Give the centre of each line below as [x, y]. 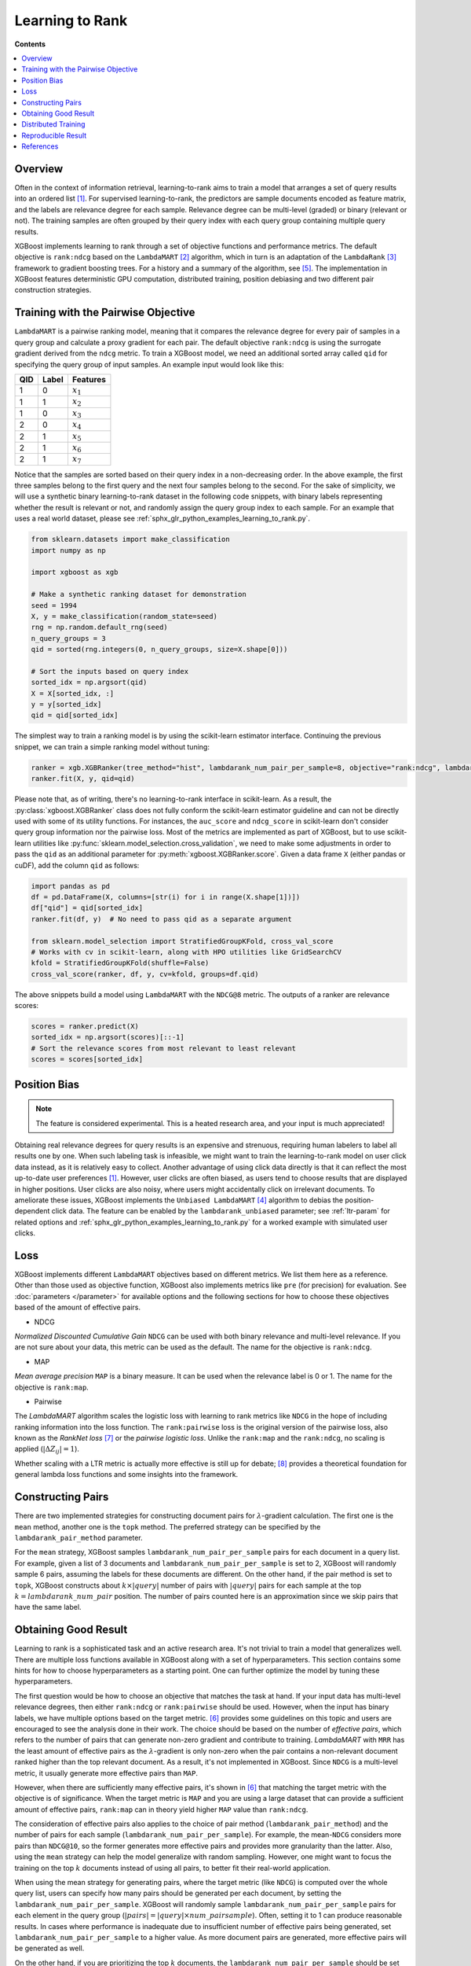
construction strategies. [53, 290]
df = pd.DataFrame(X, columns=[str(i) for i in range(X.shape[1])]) [166, 897]
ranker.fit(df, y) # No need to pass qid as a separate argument [161, 919]
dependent [32, 1211]
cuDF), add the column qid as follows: [77, 865]
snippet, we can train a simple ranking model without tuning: [112, 746]
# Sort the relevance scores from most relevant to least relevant [164, 1048]
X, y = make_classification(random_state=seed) [124, 616]
